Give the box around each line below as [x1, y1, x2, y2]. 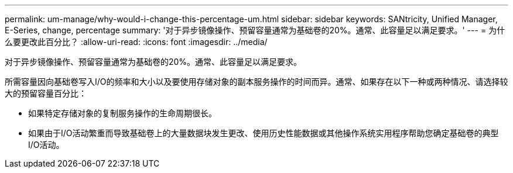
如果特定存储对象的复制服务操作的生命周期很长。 [28, 108, 217, 118]
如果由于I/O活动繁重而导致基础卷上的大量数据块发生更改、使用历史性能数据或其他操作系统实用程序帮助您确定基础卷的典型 [28, 128, 499, 138]
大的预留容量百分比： [5, 88, 87, 98]
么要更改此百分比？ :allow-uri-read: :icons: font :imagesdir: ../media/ [5, 37, 268, 47]
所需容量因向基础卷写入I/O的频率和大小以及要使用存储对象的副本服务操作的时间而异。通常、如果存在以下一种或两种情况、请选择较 [5, 77, 508, 86]
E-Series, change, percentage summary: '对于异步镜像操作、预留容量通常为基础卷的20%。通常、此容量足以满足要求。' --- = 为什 [5, 25, 505, 35]
